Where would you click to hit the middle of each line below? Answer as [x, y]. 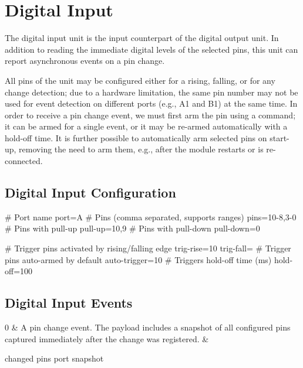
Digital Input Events [69, 303]
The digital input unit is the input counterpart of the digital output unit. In [142, 38]
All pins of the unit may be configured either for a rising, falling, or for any [140, 80]
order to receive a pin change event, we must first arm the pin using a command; [150, 115]
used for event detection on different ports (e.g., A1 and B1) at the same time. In [151, 103]
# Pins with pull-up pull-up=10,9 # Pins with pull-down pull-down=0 [132, 228]
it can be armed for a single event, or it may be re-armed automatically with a [146, 126]
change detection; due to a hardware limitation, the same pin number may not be [151, 92]
